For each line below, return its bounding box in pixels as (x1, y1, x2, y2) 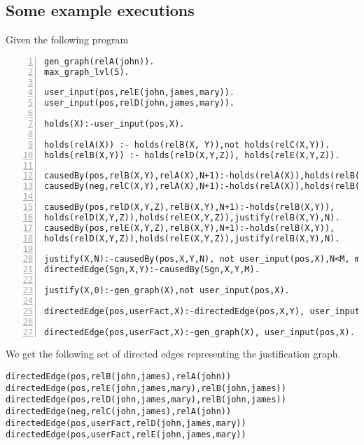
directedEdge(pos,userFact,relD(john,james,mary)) (6, 418, 246, 428)
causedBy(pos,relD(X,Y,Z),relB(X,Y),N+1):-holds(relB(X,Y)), (44, 202, 335, 213)
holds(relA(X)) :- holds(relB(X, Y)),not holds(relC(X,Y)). (44, 139, 330, 150)
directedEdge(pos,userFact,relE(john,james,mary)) (6, 430, 246, 440)
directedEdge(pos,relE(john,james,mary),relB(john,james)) (6, 383, 286, 393)
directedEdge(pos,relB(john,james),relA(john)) (6, 372, 232, 382)
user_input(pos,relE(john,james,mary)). (44, 87, 235, 98)
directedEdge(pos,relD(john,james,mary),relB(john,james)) (6, 395, 286, 405)
